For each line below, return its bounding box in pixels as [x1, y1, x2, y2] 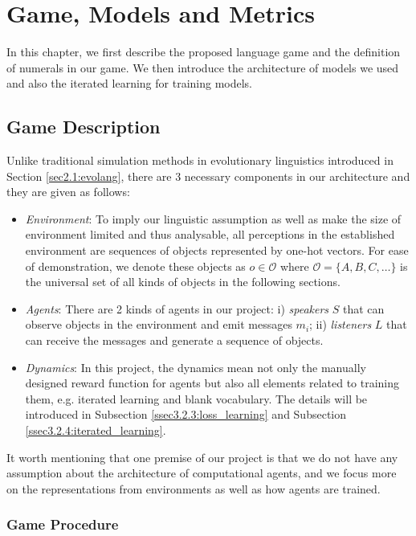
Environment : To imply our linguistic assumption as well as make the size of [25, 210, 402, 227]
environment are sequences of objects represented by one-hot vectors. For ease [25, 242, 409, 259]
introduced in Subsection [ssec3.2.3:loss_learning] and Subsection [25, 406, 347, 423]
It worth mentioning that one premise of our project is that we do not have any [6, 448, 398, 465]
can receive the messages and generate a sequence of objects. [25, 332, 324, 349]
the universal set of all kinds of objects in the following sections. [25, 273, 341, 290]
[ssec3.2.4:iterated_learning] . [25, 422, 166, 439]
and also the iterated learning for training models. [6, 75, 253, 92]
